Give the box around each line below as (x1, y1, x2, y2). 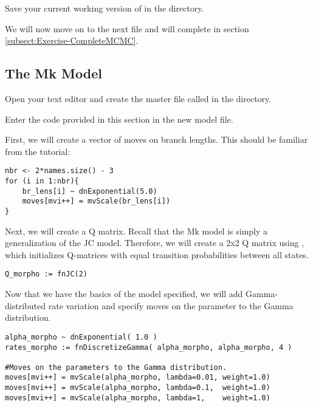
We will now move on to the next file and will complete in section (5, 22, 249, 35)
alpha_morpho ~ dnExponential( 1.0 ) (5, 332, 157, 341)
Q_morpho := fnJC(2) (5, 270, 88, 279)
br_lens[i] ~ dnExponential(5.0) (22, 186, 157, 196)
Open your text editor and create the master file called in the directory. (5, 92, 272, 104)
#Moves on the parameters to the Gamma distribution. (5, 363, 227, 372)
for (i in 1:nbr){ (5, 177, 79, 186)
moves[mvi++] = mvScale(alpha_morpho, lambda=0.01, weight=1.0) (5, 373, 270, 382)
